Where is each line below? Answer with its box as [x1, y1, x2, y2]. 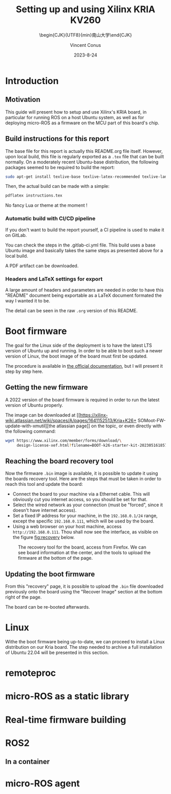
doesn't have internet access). [12, 507, 77, 513]
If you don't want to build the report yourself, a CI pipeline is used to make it [5, 227, 164, 233]
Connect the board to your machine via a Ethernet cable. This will [12, 491, 150, 497]
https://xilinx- [79, 412, 108, 418]
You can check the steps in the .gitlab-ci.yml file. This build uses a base [5, 242, 156, 248]
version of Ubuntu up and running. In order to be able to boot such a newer [5, 347, 163, 353]
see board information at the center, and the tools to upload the [18, 550, 151, 556]
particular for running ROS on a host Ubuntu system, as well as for [5, 114, 144, 120]
